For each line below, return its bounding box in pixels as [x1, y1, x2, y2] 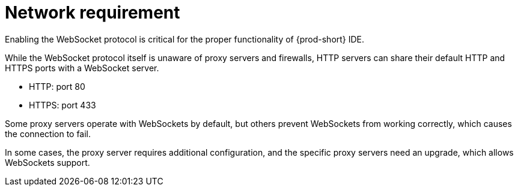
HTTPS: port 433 [29, 99, 96, 110]
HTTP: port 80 [29, 81, 85, 92]
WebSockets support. [5, 157, 90, 168]
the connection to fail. [5, 128, 91, 139]
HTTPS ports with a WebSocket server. [5, 62, 159, 73]
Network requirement [5, 2, 180, 23]
